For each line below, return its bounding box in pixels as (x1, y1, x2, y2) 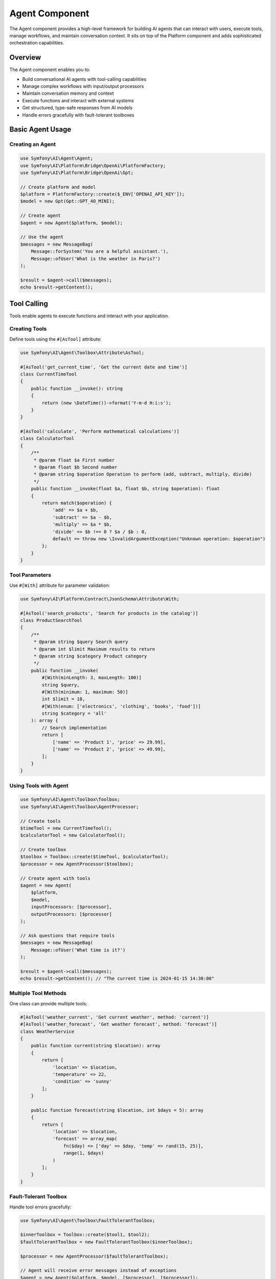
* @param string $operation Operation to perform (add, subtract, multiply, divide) (33, 471, 252, 477)
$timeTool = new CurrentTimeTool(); (20, 825, 112, 831)
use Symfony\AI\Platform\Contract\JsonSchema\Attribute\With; (20, 596, 179, 602)
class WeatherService (20, 1028, 75, 1034)
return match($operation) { (41, 500, 112, 506)
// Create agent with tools (20, 875, 90, 881)
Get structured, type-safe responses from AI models (22, 105, 133, 111)
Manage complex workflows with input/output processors (22, 83, 144, 90)
